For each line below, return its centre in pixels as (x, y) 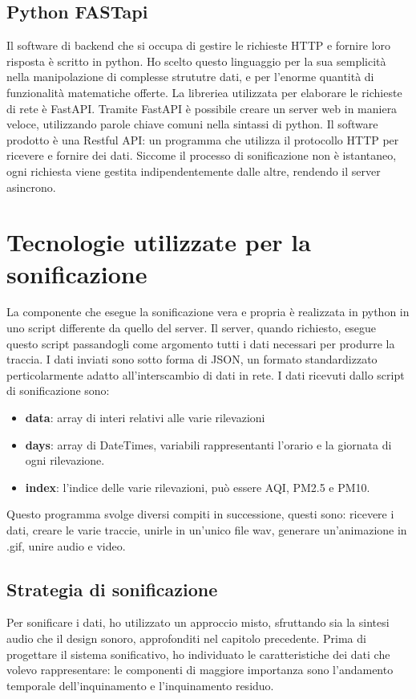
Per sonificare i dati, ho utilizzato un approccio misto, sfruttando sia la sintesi (198, 622)
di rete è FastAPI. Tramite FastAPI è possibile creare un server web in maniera (202, 108)
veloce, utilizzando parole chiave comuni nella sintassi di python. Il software (192, 124)
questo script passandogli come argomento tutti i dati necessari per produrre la (201, 343)
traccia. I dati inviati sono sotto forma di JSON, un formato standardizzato (192, 359)
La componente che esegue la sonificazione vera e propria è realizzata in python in (208, 312)
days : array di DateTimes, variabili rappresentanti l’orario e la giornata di (208, 444)
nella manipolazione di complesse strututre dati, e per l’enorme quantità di (190, 77)
